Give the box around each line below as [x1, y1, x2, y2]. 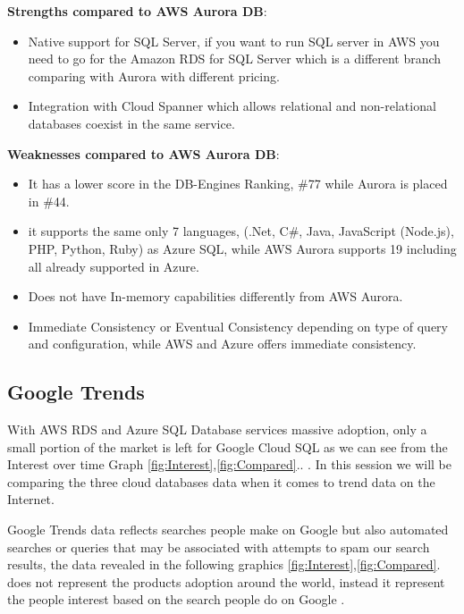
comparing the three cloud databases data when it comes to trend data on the [7, 472, 435, 491]
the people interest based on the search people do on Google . [7, 590, 345, 609]
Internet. [7, 490, 55, 509]
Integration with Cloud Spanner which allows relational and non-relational [28, 97, 436, 115]
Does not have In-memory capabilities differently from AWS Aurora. [28, 287, 403, 306]
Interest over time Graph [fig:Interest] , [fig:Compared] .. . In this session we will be [7, 455, 451, 474]
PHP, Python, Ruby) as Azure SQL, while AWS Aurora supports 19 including [28, 239, 457, 257]
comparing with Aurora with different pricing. [28, 66, 280, 85]
